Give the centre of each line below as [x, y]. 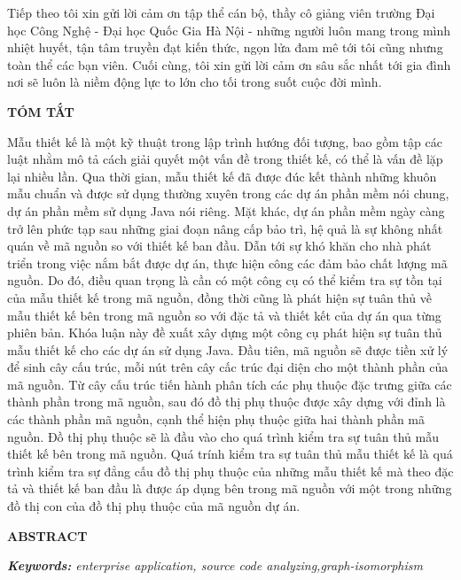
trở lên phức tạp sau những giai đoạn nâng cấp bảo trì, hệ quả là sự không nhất [225, 228]
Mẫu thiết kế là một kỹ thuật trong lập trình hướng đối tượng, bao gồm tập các [225, 141]
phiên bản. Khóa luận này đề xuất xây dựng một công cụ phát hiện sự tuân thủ [225, 333]
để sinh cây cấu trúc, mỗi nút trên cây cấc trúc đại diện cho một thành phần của [228, 367]
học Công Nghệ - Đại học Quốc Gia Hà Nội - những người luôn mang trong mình [229, 30]
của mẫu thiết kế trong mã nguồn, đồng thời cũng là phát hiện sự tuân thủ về [219, 297]
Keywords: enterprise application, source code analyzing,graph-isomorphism [215, 565]
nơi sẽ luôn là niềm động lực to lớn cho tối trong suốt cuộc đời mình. [195, 82]
